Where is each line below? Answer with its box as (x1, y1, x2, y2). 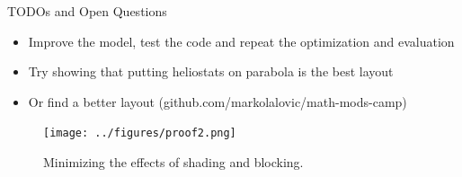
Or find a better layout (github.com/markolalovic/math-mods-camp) (28, 92, 407, 111)
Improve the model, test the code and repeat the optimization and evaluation (28, 31, 455, 50)
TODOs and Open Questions (7, 2, 167, 20)
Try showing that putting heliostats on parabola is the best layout (28, 62, 394, 81)
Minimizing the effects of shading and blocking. (43, 153, 304, 172)
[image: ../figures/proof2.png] (43, 127, 236, 140)
